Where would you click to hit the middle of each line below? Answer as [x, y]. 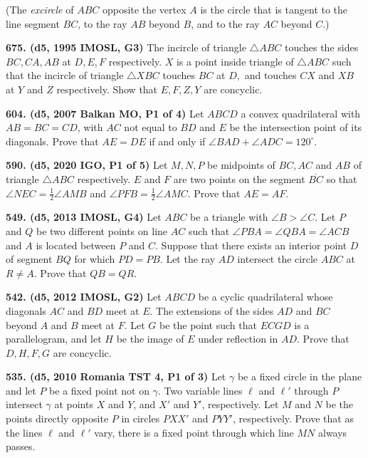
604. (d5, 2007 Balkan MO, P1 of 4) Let [105, 113]
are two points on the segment [239, 178]
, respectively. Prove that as [293, 418]
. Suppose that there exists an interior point [251, 245]
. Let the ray [188, 259]
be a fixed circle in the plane [300, 376]
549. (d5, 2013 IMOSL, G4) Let [84, 217]
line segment [33, 23]
